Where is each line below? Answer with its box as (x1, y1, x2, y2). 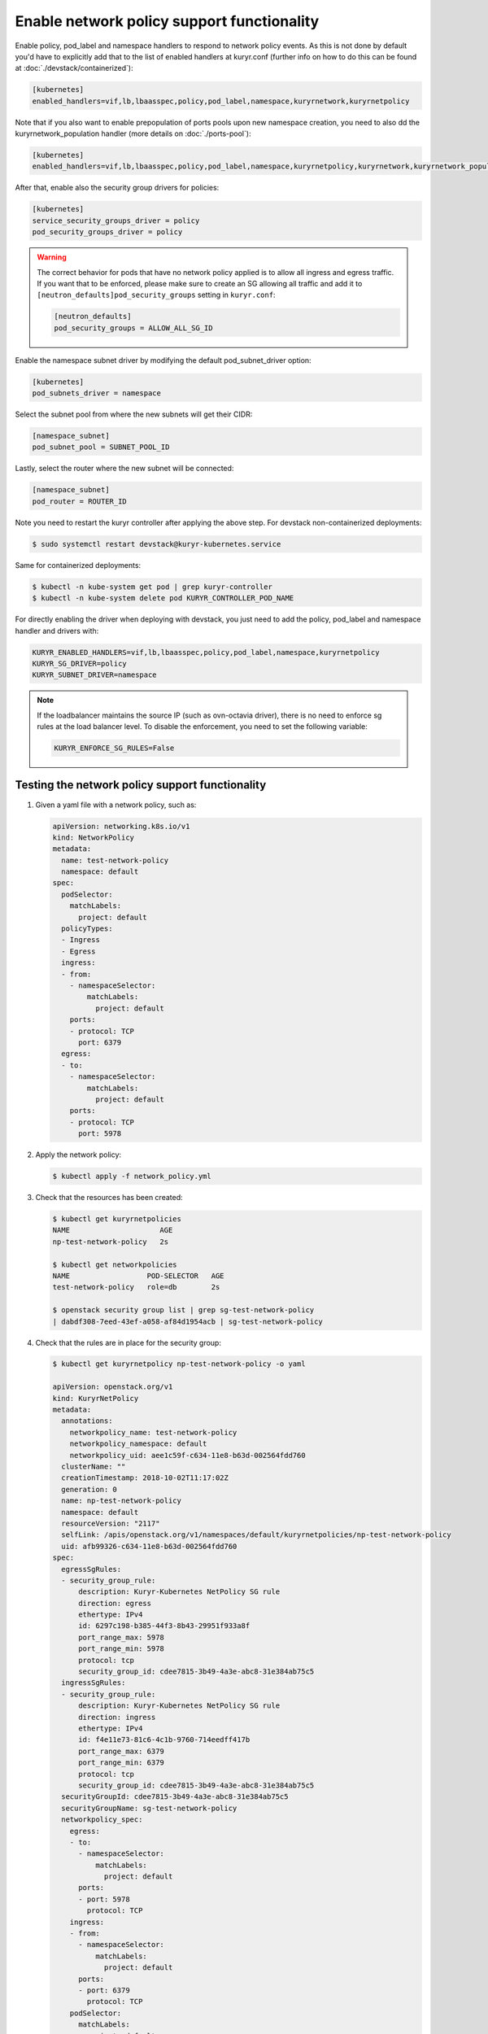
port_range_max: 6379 (78, 1746, 164, 1756)
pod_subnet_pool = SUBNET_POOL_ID (32, 443, 170, 452)
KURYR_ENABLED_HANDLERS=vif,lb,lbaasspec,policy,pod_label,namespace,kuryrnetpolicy (32, 648, 380, 657)
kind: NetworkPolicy (52, 832, 134, 842)
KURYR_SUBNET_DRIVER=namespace (32, 670, 158, 679)
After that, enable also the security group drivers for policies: (15, 183, 220, 193)
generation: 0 (61, 1485, 118, 1494)
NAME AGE (52, 1225, 173, 1235)
